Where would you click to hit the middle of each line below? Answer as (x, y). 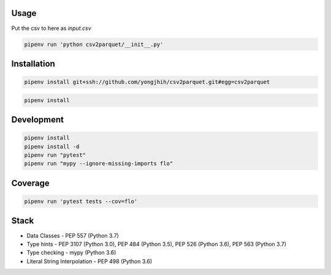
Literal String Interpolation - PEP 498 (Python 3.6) (89, 261)
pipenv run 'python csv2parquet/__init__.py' (94, 44)
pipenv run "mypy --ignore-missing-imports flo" (99, 164)
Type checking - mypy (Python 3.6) (71, 253)
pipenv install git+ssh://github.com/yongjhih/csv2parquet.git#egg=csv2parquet (147, 82)
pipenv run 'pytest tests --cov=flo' (81, 202)
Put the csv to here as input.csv (51, 28)
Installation (33, 63)
